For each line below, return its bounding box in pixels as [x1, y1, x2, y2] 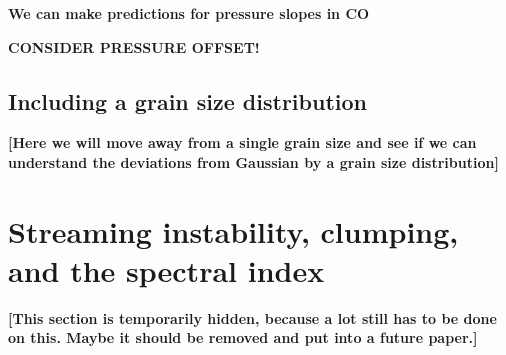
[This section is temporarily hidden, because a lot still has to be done [8, 307, 497, 328]
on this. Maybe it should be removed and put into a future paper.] [8, 327, 478, 348]
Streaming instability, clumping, [8, 210, 459, 251]
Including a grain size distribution [8, 85, 367, 116]
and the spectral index [8, 249, 325, 290]
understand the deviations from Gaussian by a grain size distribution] [8, 151, 499, 172]
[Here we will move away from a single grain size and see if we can [8, 132, 477, 153]
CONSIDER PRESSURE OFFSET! [8, 36, 260, 57]
